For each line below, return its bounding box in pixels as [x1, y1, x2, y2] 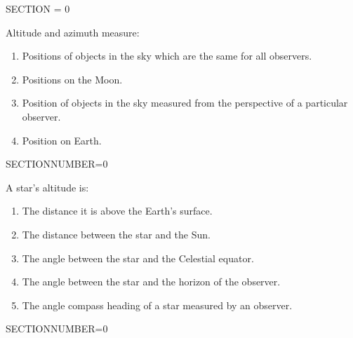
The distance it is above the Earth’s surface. [22, 203, 213, 218]
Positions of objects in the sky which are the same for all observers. [22, 48, 312, 63]
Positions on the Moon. [22, 72, 123, 86]
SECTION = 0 [6, 1, 70, 15]
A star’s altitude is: [6, 180, 89, 194]
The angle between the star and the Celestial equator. [22, 250, 254, 265]
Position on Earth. [22, 133, 102, 147]
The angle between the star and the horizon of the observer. [22, 274, 281, 289]
